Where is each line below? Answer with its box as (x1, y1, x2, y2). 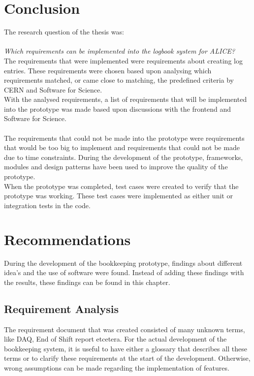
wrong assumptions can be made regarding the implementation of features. (4, 362, 229, 373)
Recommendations (4, 229, 131, 249)
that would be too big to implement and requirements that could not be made (4, 142, 240, 153)
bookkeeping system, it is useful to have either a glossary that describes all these (4, 343, 247, 353)
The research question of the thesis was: (4, 27, 124, 37)
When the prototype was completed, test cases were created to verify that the (4, 181, 239, 191)
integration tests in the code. (4, 200, 91, 210)
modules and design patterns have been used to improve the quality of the (4, 161, 228, 172)
